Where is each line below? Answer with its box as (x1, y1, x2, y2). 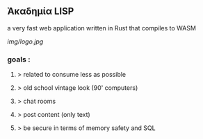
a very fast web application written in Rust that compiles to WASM (7, 24, 197, 32)
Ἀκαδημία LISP (7, 6, 74, 17)
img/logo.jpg (7, 37, 44, 46)
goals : (7, 55, 31, 64)
